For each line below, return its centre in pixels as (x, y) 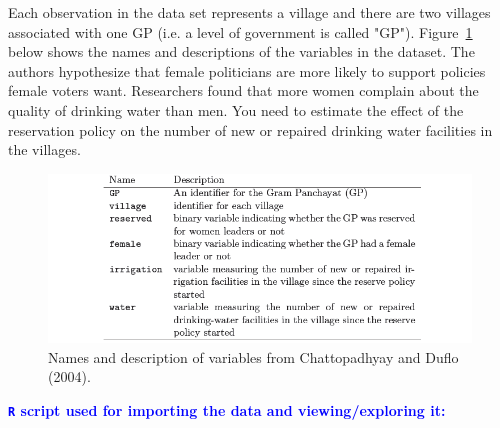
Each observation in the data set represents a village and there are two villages (249, 12)
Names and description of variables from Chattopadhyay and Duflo (253, 356)
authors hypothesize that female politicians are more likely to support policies (247, 70)
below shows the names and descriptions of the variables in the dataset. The (241, 51)
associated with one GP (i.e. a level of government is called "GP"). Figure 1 (240, 31)
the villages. (44, 149)
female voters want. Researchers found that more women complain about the (243, 90)
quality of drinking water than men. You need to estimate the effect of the (236, 109)
